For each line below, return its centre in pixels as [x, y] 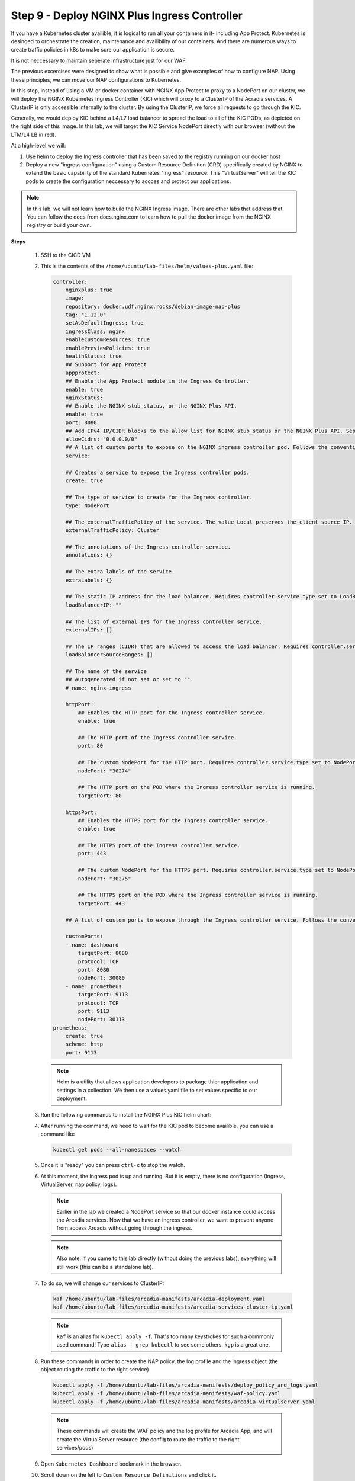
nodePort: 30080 [101, 978]
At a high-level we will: [38, 146]
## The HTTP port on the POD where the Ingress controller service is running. [196, 787]
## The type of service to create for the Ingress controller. [159, 497]
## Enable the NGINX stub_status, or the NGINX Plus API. [151, 406]
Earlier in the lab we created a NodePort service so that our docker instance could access [166, 1211]
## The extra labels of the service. [120, 572]
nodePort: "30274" [104, 771]
